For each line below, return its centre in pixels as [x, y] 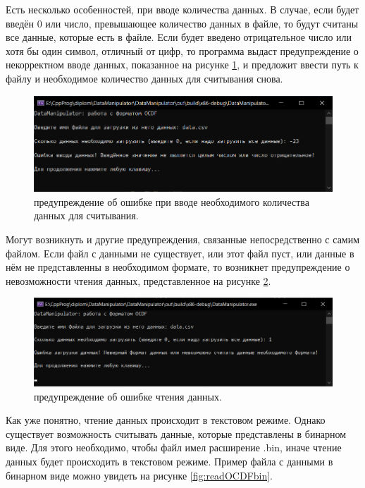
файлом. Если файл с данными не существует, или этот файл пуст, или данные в [180, 253]
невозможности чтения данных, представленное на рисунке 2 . [138, 280]
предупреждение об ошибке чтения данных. [128, 396]
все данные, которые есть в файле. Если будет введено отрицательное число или [179, 37]
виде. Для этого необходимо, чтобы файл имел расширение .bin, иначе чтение [174, 447]
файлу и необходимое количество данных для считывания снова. [144, 78]
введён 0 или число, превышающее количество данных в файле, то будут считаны [182, 23]
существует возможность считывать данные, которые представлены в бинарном [176, 433]
